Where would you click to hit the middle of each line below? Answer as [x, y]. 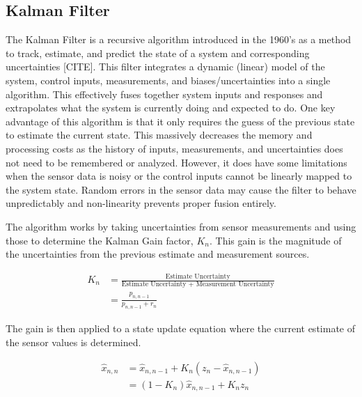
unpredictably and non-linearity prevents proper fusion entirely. [141, 203]
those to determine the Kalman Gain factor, [100, 240]
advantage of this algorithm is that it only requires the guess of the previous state [180, 121]
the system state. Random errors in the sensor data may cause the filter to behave [181, 189]
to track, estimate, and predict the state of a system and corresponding [158, 53]
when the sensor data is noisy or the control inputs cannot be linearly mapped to [179, 176]
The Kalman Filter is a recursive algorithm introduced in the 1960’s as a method [179, 39]
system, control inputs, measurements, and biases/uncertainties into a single [168, 80]
